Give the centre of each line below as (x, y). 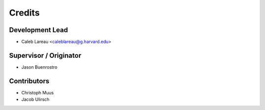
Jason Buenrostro (39, 67)
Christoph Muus (38, 92)
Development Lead (39, 30)
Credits (25, 13)
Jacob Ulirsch (35, 99)
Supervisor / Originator (45, 55)
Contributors (29, 81)
